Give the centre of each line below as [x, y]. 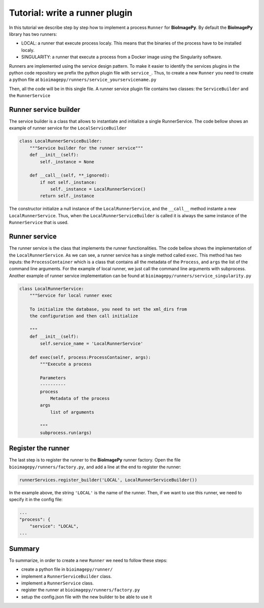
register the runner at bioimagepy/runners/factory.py [81, 590]
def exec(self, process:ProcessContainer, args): [90, 357]
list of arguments [72, 412]
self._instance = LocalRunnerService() [98, 189]
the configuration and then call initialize [84, 316]
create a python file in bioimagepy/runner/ [67, 569]
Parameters [53, 378]
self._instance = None [67, 162]
